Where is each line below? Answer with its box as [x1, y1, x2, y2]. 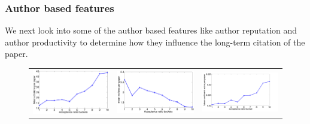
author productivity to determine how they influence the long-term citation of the [5, 35, 305, 48]
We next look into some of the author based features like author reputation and [5, 24, 297, 37]
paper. [5, 47, 28, 60]
